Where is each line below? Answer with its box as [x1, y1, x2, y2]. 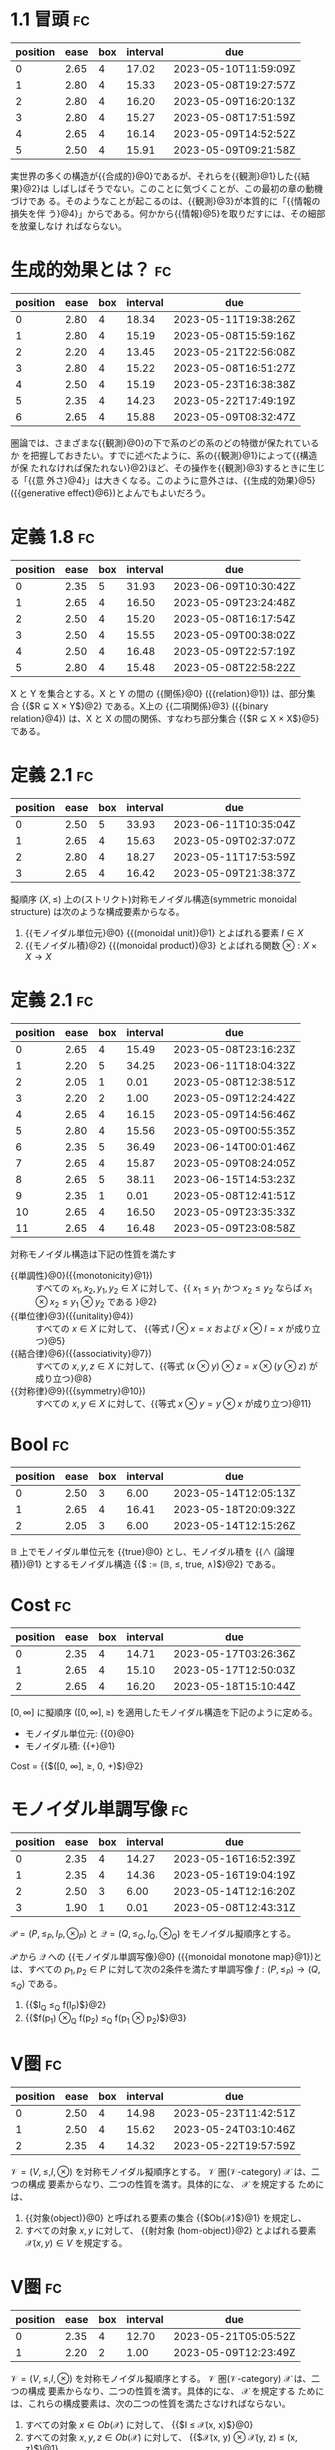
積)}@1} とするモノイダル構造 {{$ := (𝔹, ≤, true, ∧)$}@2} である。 [10, 1558, 282, 1570]
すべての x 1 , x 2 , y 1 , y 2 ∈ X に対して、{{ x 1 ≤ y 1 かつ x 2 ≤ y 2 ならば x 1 [35, 1281, 313, 1296]
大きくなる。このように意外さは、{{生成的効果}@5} [103, 474, 317, 486]
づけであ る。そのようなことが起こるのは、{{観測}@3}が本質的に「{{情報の [10, 195, 321, 207]
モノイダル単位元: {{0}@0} [24, 1728, 135, 1740]
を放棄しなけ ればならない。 [10, 220, 127, 232]
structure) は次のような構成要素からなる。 [10, 905, 185, 917]
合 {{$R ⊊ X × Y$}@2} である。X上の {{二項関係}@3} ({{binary [10, 700, 269, 712]
